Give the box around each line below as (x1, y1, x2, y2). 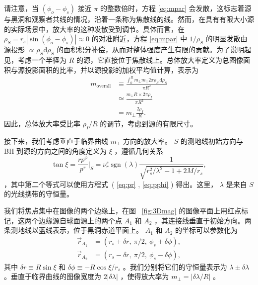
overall (96, 84, 111, 89)
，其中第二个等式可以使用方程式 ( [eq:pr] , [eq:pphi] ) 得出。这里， (4, 179, 218, 189)
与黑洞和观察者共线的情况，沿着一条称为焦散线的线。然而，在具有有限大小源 (4, 14, 254, 24)
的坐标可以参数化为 (175, 225, 238, 235)
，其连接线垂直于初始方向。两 (154, 215, 252, 225)
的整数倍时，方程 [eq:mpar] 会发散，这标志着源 (100, 3, 252, 13)
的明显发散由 (205, 33, 248, 44)
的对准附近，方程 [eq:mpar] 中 (91, 33, 188, 44)
